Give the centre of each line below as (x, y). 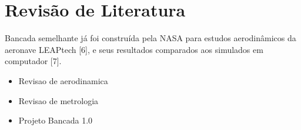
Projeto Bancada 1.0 (56, 120)
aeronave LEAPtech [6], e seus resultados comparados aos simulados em (134, 49)
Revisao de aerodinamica (63, 80)
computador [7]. (33, 61)
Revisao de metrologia (58, 100)
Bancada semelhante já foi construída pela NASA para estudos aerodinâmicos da (150, 38)
